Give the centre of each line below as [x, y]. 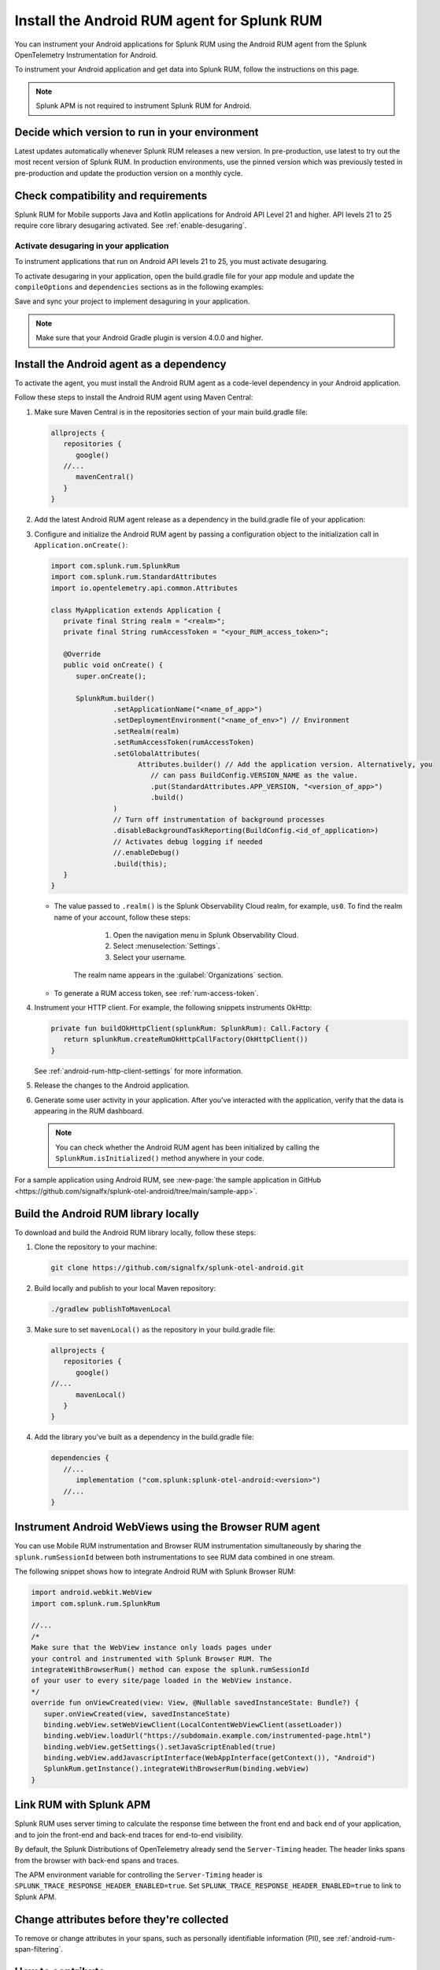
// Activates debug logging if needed [188, 842]
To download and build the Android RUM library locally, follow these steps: [135, 1232]
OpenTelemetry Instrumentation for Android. [86, 54]
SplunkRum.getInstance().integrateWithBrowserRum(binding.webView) [177, 1769]
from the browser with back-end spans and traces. [97, 1860]
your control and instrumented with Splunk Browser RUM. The [152, 1658]
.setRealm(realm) [146, 731]
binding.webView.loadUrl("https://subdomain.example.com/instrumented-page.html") [207, 1736]
